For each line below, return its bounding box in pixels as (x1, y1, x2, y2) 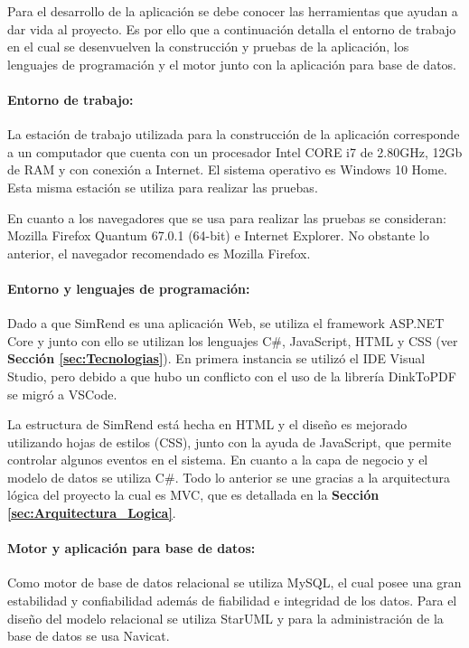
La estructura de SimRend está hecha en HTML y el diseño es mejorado (7, 415, 408, 434)
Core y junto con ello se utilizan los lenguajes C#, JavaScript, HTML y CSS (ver (7, 331, 458, 350)
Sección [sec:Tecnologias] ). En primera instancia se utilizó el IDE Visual (7, 349, 426, 368)
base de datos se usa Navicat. (7, 626, 170, 645)
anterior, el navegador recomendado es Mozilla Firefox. (7, 243, 311, 262)
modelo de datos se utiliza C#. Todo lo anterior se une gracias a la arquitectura (7, 467, 451, 486)
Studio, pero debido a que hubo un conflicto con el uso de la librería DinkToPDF (7, 366, 456, 385)
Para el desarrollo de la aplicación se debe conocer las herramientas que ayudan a (7, 2, 458, 20)
